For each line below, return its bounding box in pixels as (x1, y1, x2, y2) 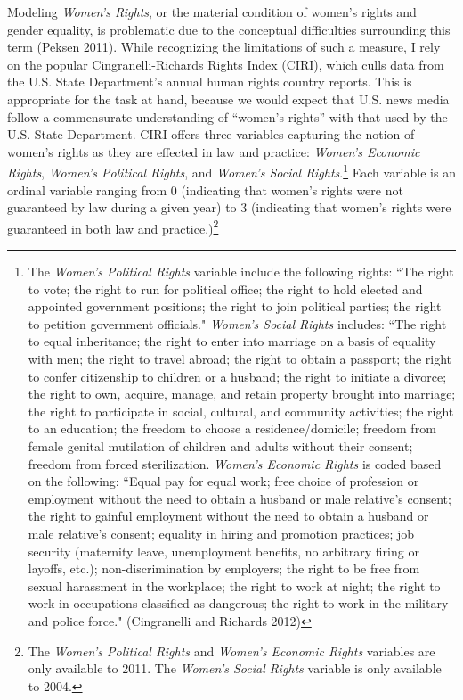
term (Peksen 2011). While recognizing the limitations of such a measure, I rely (7, 37, 441, 56)
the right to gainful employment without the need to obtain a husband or (28, 506, 429, 525)
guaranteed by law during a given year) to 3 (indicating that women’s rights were (7, 198, 451, 217)
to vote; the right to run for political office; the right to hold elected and (28, 279, 423, 298)
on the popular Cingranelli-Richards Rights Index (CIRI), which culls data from (7, 54, 444, 73)
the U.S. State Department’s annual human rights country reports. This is (7, 72, 412, 91)
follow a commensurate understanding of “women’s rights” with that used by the (7, 107, 448, 126)
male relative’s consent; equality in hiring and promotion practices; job (28, 523, 415, 542)
